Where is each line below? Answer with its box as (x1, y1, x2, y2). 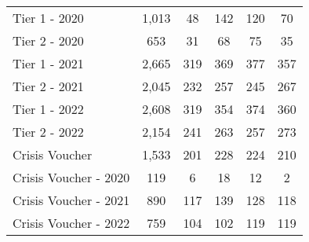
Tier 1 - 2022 (13, 100, 84, 118)
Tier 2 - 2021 (13, 77, 84, 95)
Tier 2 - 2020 (13, 31, 84, 49)
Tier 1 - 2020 (13, 9, 84, 27)
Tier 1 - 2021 (13, 54, 84, 72)
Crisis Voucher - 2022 (13, 214, 130, 232)
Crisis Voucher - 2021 (13, 191, 130, 209)
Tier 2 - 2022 (13, 123, 84, 141)
